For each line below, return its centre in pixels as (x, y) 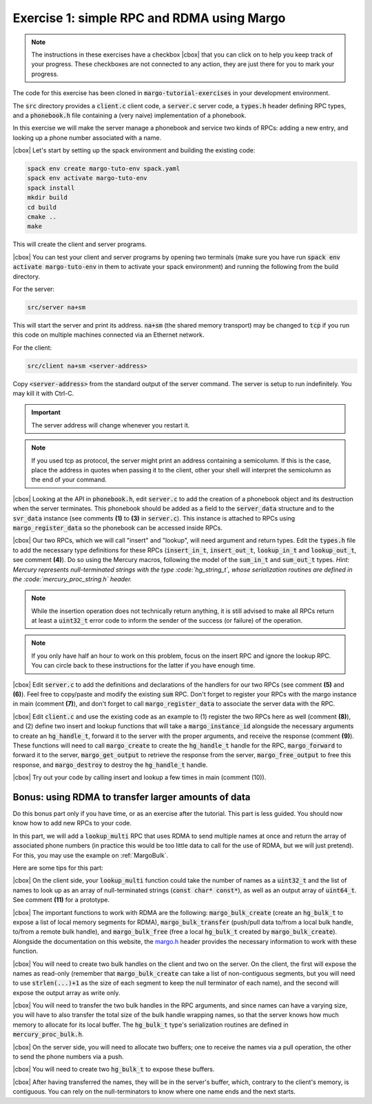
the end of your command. (69, 480)
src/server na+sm (56, 307)
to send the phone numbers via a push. (68, 1057)
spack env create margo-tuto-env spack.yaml (104, 169)
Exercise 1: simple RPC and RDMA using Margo (149, 18)
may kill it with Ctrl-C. (43, 394)
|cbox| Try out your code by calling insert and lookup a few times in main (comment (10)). (139, 777)
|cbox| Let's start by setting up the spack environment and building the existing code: (134, 150)
